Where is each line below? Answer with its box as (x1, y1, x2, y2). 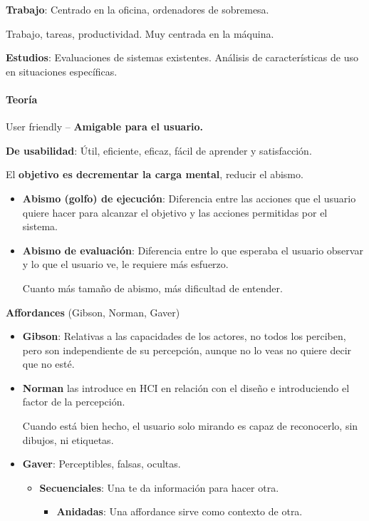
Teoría (6, 91, 38, 106)
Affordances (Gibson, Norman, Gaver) (6, 304, 180, 319)
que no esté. (22, 356, 75, 371)
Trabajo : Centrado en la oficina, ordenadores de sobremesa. (6, 2, 269, 16)
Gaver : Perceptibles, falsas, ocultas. (22, 456, 181, 471)
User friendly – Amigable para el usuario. (6, 119, 204, 134)
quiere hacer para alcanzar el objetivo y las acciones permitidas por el (22, 205, 328, 220)
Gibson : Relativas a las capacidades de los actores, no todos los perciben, (22, 329, 346, 344)
